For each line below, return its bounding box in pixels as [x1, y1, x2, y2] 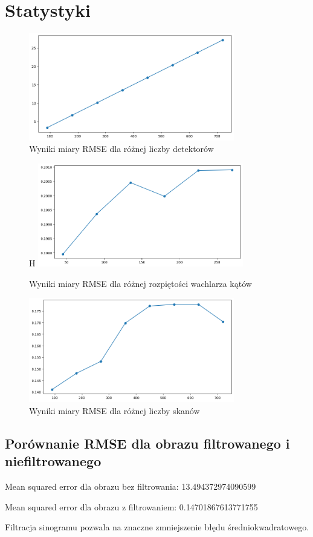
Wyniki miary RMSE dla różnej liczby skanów [29, 404, 200, 417]
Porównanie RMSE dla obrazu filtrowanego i [5, 433, 290, 452]
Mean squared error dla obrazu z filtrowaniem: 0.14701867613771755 [5, 500, 258, 513]
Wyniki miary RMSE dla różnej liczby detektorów [29, 142, 214, 155]
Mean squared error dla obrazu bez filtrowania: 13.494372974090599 [5, 480, 256, 493]
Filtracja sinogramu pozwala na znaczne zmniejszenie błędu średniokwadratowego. [5, 521, 309, 533]
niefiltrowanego [5, 452, 102, 470]
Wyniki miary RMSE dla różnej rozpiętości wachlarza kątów [29, 277, 252, 289]
